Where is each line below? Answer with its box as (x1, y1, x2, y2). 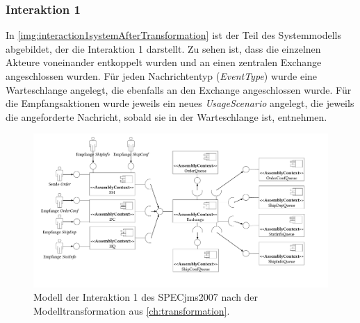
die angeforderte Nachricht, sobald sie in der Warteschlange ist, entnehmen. (6, 109, 327, 124)
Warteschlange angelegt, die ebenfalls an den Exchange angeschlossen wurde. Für (6, 82, 352, 97)
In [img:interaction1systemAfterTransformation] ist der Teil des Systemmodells (6, 28, 341, 42)
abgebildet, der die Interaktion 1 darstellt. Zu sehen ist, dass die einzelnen (6, 41, 321, 56)
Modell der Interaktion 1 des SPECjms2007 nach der (33, 290, 259, 304)
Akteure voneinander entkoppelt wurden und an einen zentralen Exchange (6, 55, 322, 69)
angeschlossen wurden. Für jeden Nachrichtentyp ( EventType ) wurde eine (6, 69, 318, 83)
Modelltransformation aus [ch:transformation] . (33, 304, 230, 318)
